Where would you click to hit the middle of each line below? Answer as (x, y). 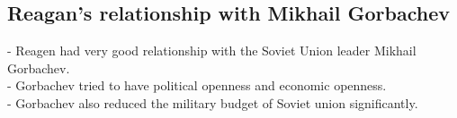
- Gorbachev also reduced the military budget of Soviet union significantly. (213, 102)
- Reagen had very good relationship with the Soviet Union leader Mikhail (212, 51)
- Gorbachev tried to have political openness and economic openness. (197, 85)
